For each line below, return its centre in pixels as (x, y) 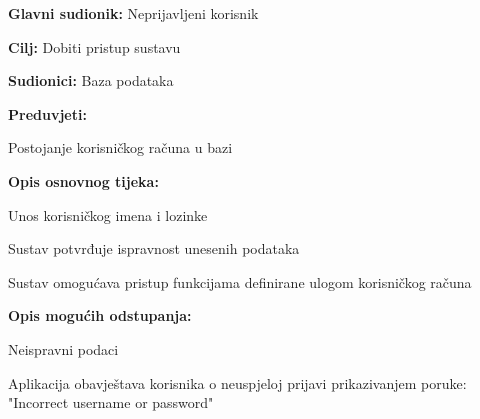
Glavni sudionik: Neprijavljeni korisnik (133, 13)
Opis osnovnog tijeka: (83, 180)
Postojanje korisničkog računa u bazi (120, 147)
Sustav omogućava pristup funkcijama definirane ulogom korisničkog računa (240, 281)
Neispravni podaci (63, 348)
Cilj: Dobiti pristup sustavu (94, 46)
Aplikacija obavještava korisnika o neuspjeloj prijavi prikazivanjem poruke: (237, 382)
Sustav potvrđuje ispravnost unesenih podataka (154, 248)
